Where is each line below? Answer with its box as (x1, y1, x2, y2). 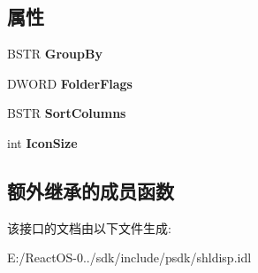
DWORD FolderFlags (7, 74, 133, 92)
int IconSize (7, 133, 78, 152)
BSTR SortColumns (7, 104, 126, 122)
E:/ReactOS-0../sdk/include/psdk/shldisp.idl (7, 248, 252, 267)
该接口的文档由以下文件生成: (7, 218, 171, 237)
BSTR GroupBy (7, 44, 102, 63)
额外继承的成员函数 (7, 176, 174, 204)
